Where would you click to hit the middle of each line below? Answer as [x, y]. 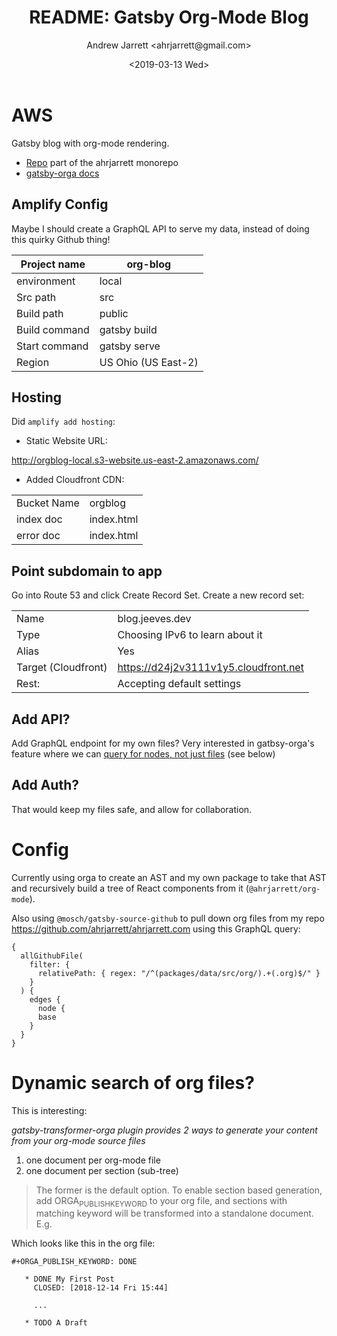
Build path [40, 313]
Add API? [41, 719]
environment [46, 281]
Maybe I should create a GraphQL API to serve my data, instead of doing [160, 228]
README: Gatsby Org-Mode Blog [169, 17]
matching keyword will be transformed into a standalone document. [174, 1213]
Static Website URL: [66, 441]
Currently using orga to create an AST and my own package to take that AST [169, 877]
